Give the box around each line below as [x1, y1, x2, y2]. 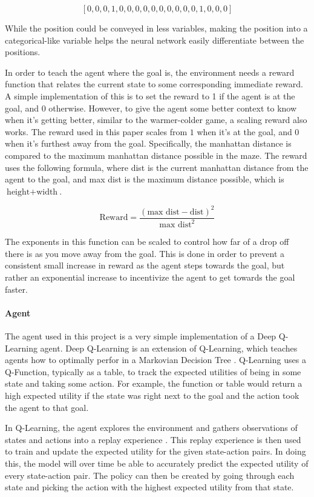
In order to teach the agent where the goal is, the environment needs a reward [5, 65, 295, 78]
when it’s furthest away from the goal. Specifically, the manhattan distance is [5, 137, 292, 150]
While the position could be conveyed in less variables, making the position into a [5, 22, 308, 34]
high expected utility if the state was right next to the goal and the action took [5, 389, 299, 401]
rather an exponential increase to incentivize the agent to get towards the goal [5, 271, 295, 283]
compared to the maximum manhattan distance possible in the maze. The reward [5, 148, 307, 161]
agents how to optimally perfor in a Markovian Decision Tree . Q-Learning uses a [5, 353, 306, 366]
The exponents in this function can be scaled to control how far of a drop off [5, 235, 289, 248]
